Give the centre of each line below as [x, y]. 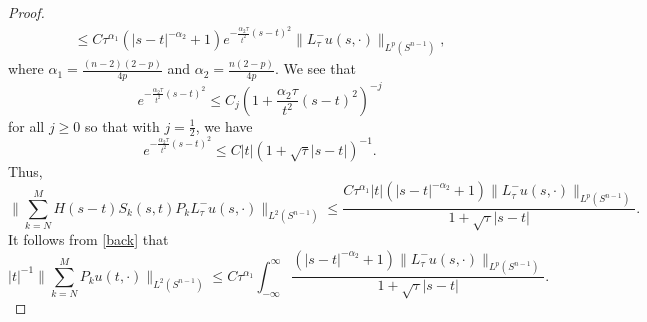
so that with [122, 125]
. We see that [315, 68]
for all [26, 125]
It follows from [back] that [88, 238]
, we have [224, 125]
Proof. [26, 12]
